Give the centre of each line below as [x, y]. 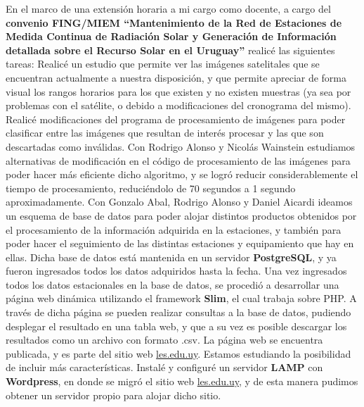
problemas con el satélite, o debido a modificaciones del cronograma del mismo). [178, 105]
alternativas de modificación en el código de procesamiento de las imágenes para [178, 160]
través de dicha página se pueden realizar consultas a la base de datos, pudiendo [178, 312]
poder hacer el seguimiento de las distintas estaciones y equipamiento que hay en [180, 243]
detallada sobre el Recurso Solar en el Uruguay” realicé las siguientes [170, 50]
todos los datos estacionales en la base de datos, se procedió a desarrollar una [173, 284]
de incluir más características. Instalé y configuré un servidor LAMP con [164, 367]
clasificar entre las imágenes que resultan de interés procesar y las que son [165, 133]
